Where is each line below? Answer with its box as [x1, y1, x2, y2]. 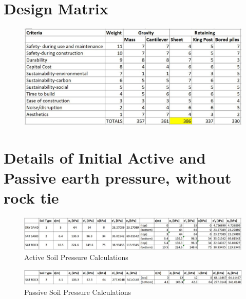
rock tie [4, 187, 59, 208]
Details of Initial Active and [4, 147, 206, 168]
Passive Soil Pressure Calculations [24, 286, 131, 297]
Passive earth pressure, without [4, 167, 232, 188]
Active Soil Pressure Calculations [24, 252, 128, 263]
